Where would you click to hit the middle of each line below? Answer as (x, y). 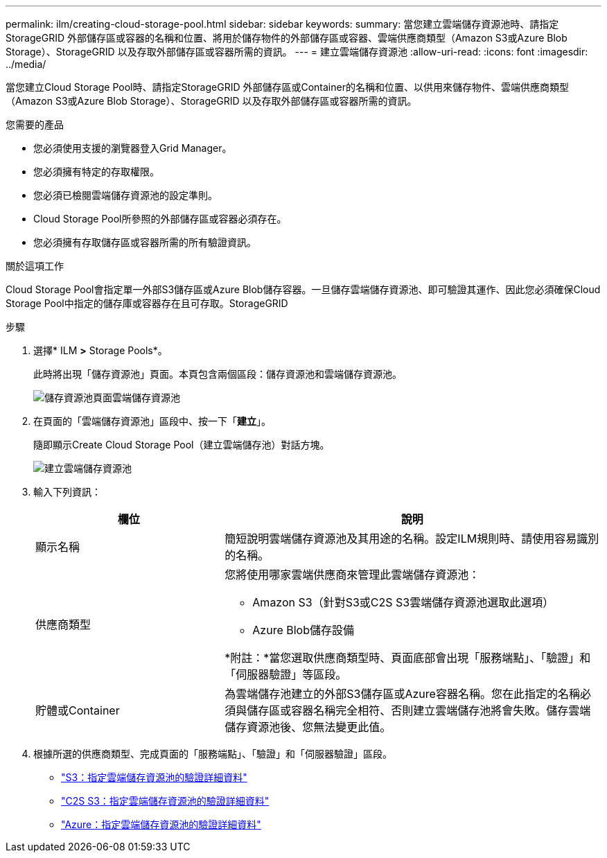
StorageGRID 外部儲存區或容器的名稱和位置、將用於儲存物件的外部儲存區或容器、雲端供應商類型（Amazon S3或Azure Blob (287, 38)
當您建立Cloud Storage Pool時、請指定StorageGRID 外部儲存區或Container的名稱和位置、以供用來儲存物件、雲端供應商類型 (287, 87)
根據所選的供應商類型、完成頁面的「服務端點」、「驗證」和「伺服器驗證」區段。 (213, 754)
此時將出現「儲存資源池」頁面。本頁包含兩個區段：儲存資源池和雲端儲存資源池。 (218, 374)
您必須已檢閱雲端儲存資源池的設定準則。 (125, 195)
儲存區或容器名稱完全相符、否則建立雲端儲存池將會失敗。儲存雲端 (419, 710)
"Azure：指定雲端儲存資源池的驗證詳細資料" (161, 824)
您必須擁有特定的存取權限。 (96, 172)
